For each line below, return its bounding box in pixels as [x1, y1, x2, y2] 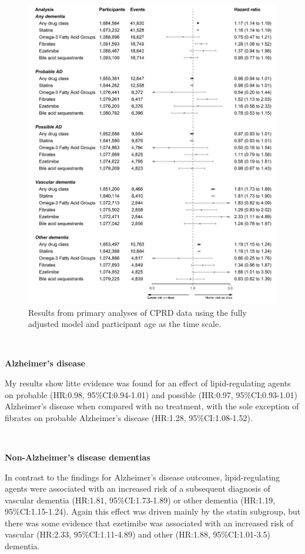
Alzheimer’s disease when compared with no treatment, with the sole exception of [5, 400, 299, 412]
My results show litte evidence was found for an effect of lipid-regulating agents [5, 376, 291, 389]
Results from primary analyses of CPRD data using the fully [28, 306, 247, 318]
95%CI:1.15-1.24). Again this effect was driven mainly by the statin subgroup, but [5, 505, 301, 518]
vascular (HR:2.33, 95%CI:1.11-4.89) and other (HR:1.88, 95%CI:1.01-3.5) [5, 528, 271, 540]
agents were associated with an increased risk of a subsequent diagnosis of [5, 482, 270, 495]
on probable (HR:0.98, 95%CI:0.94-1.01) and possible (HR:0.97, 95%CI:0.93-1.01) [5, 388, 297, 401]
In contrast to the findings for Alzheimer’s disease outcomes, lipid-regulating [5, 470, 280, 483]
